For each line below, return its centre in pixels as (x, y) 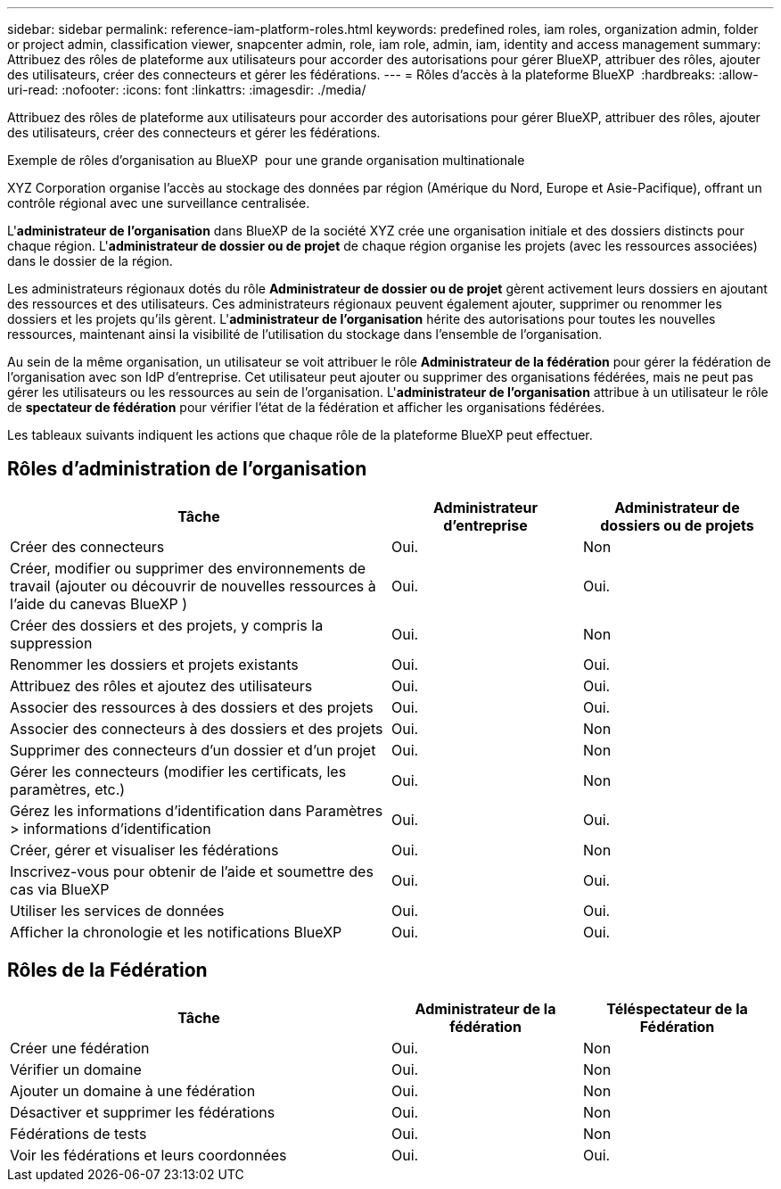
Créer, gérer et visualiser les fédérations (144, 850)
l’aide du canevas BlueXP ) (99, 603)
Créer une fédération (80, 1048)
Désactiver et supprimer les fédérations (143, 1112)
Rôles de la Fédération (107, 970)
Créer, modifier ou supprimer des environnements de (188, 568)
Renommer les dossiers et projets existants (154, 664)
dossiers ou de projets (677, 525)
